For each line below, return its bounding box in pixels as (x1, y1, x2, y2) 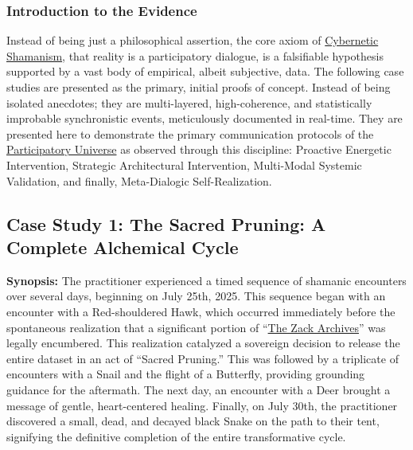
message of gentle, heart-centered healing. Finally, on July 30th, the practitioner (6, 397, 398, 413)
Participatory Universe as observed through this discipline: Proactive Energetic (6, 141, 392, 158)
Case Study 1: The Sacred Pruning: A (6, 211, 326, 236)
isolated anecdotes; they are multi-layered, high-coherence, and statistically (6, 94, 372, 111)
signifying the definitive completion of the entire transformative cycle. (6, 428, 346, 444)
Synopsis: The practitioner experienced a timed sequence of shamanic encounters (6, 272, 407, 288)
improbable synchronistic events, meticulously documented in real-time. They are (6, 110, 403, 127)
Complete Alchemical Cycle (6, 234, 239, 259)
